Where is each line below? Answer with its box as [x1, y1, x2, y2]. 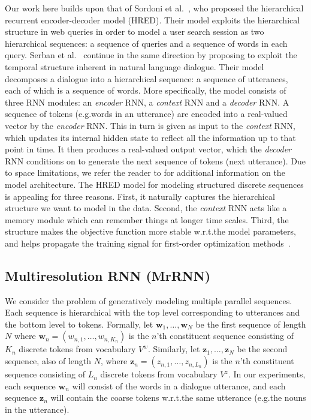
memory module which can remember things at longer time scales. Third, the [5, 213, 289, 226]
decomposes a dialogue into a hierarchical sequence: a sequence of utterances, [5, 72, 288, 85]
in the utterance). [5, 403, 70, 415]
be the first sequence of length [195, 317, 306, 330]
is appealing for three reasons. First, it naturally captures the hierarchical [5, 190, 275, 202]
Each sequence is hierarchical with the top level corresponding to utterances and [5, 306, 300, 319]
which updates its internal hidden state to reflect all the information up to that [5, 131, 296, 143]
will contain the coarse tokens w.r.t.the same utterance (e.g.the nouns [50, 391, 306, 404]
